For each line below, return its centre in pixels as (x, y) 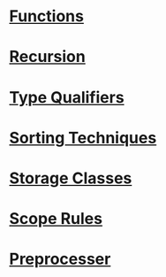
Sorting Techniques (83, 138)
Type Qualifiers (67, 97)
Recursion (47, 57)
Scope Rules (56, 219)
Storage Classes (71, 178)
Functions (46, 16)
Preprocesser (60, 259)
